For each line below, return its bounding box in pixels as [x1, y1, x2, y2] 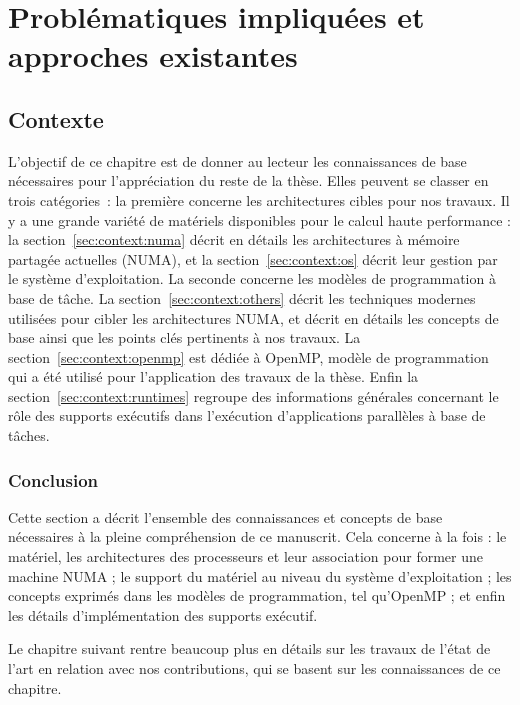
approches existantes [8, 35, 298, 76]
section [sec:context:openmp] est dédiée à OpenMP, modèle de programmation [8, 346, 489, 367]
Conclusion [8, 467, 98, 492]
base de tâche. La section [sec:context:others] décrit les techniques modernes [8, 287, 476, 308]
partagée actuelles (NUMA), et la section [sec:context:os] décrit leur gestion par [8, 248, 498, 269]
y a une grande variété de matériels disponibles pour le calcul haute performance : [8, 209, 511, 230]
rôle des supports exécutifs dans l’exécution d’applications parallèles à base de [8, 405, 486, 426]
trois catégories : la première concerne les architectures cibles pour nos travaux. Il [8, 189, 510, 210]
